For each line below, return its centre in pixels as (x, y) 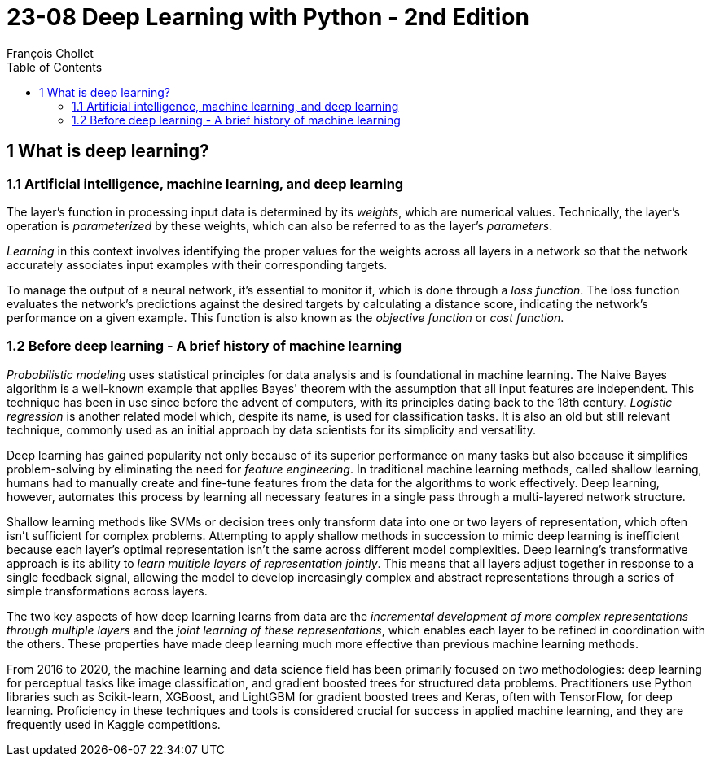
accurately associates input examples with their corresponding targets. (197, 264)
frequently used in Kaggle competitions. (114, 724)
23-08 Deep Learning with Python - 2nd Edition (268, 17)
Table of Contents (55, 67)
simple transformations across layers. (107, 591)
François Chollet (50, 53)
